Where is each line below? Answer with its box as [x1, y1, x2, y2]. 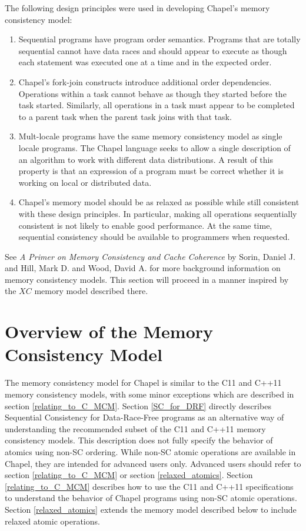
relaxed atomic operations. [5, 515, 100, 527]
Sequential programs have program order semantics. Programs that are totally [18, 33, 301, 45]
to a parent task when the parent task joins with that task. [18, 110, 232, 122]
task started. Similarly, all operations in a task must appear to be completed [18, 99, 295, 111]
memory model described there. [34, 285, 148, 297]
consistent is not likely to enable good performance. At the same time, [18, 219, 272, 231]
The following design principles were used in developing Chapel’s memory [5, 2, 270, 14]
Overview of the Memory [5, 319, 214, 343]
